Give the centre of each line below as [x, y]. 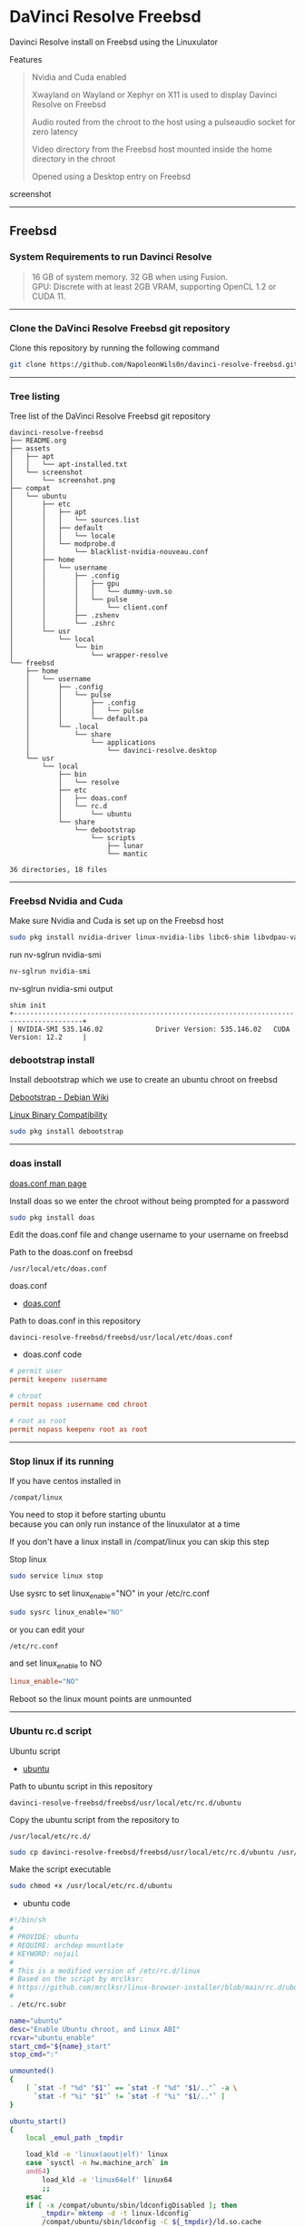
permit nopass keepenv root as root [79, 1429]
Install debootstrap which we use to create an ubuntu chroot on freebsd [144, 1080]
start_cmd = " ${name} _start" [60, 2046]
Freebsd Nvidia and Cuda [66, 901]
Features [26, 59]
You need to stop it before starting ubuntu [88, 1515]
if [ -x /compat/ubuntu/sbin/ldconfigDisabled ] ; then [132, 2205]
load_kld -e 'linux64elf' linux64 [107, 2180]
